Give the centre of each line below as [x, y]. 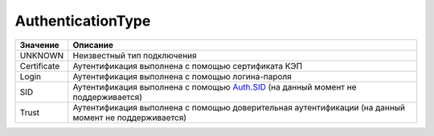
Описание [93, 45]
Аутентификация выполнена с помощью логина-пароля [182, 76]
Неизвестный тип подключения [135, 55]
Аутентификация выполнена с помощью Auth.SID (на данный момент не [215, 86]
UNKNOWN [42, 55]
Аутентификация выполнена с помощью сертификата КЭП [188, 66]
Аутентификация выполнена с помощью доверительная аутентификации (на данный [239, 107]
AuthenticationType [83, 21]
